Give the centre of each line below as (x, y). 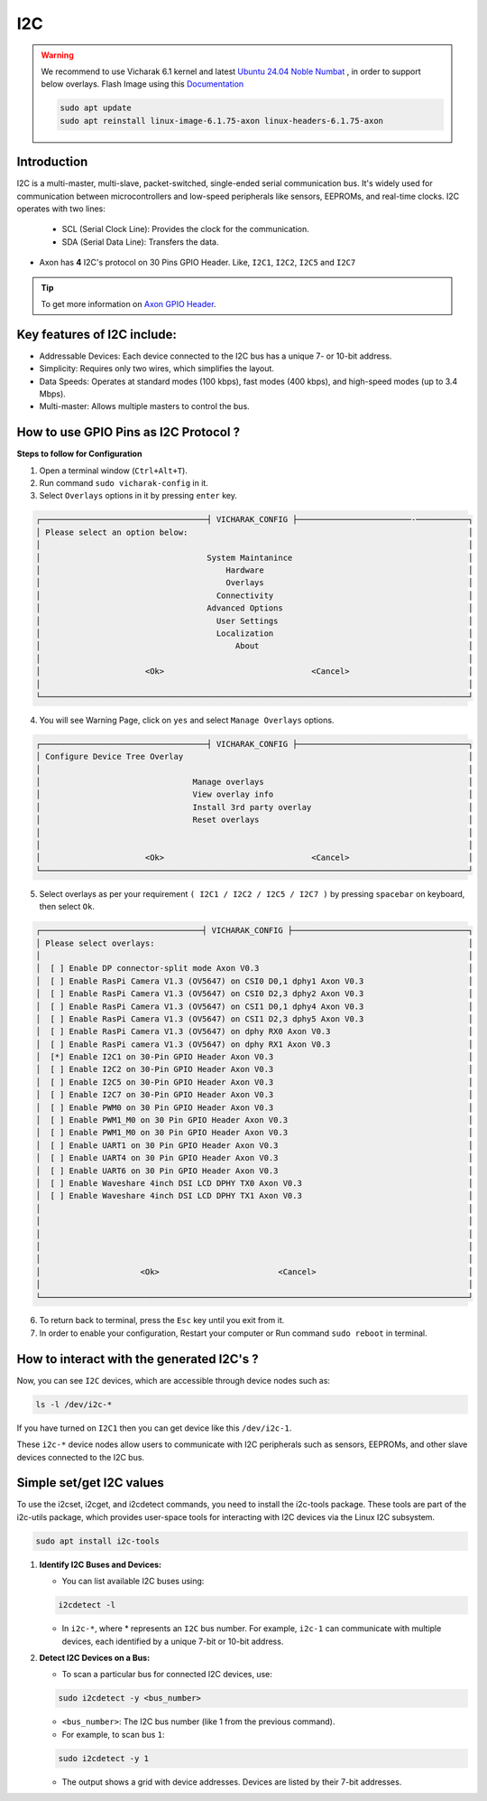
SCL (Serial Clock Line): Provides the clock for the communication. (186, 229)
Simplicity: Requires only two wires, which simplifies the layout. (157, 369)
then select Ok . (67, 907)
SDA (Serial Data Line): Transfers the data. (141, 242)
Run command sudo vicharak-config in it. (124, 483)
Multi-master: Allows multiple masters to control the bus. (144, 406)
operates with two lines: (61, 209)
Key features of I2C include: (97, 334)
